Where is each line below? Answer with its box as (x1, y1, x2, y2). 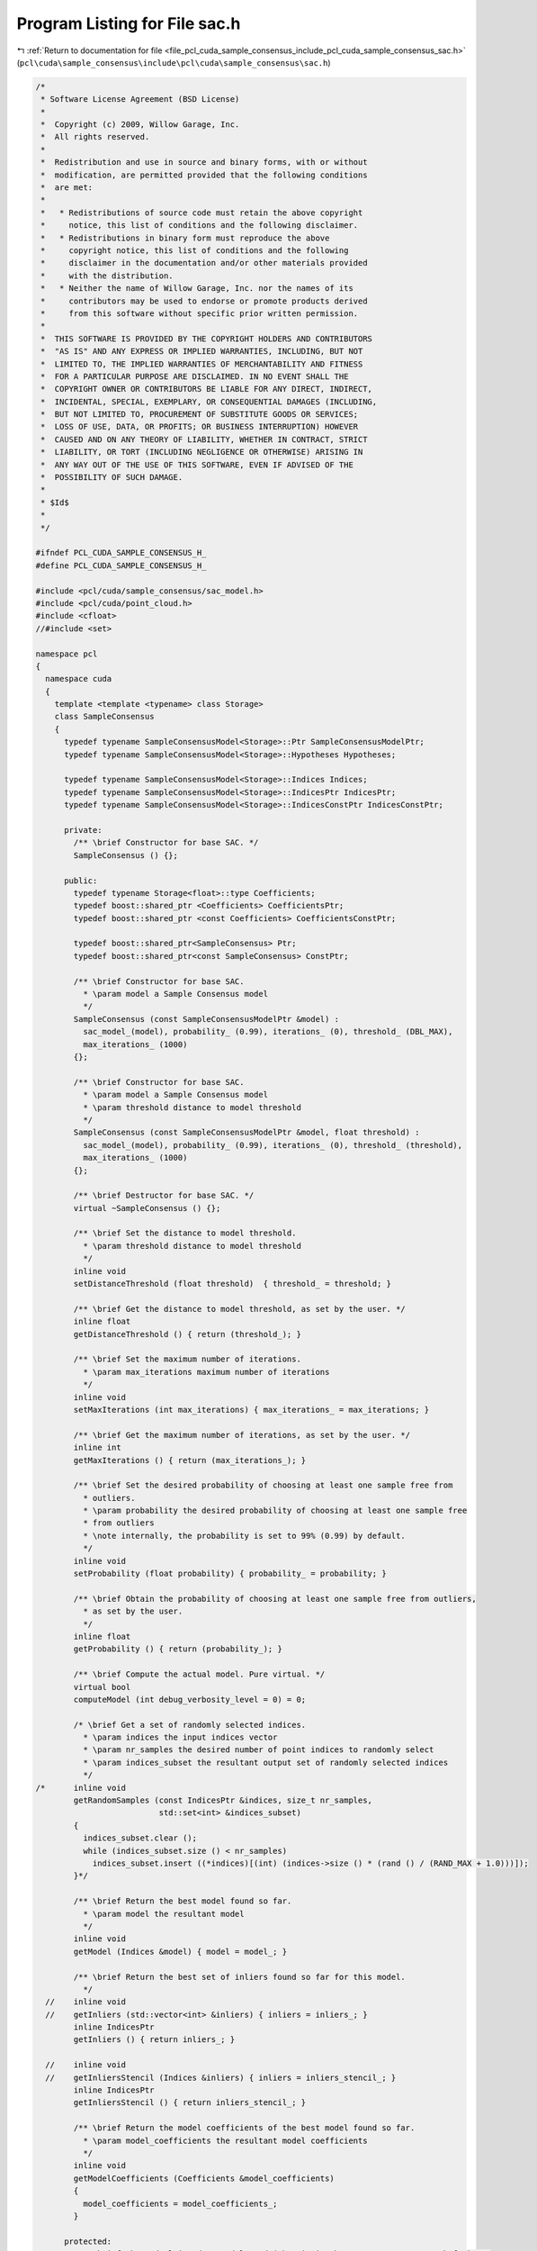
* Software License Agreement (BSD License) (40, 95, 240, 104)
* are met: (40, 183, 94, 193)
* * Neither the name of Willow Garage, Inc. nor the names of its (40, 284, 354, 294)
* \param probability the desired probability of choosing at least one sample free (82, 1505, 468, 1516)
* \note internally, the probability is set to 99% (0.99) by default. (82, 1531, 407, 1541)
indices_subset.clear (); (82, 1833, 198, 1843)
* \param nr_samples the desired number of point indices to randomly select (82, 1745, 434, 1755)
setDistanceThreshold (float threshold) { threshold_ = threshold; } (73, 1279, 391, 1289)
